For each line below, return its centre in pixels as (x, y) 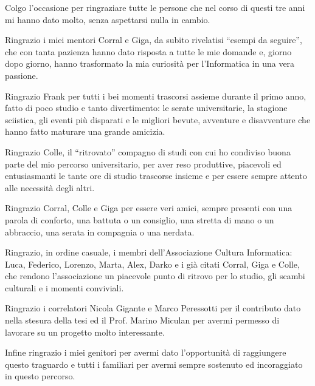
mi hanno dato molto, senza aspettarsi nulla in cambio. (108, 19)
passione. (22, 75)
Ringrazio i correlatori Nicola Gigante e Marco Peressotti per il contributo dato (153, 308)
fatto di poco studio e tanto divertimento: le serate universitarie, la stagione (146, 108)
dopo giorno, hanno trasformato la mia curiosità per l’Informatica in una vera (150, 63)
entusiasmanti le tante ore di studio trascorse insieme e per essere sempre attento (156, 176)
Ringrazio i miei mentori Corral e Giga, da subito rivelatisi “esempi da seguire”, (154, 40)
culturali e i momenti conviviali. (64, 287)
